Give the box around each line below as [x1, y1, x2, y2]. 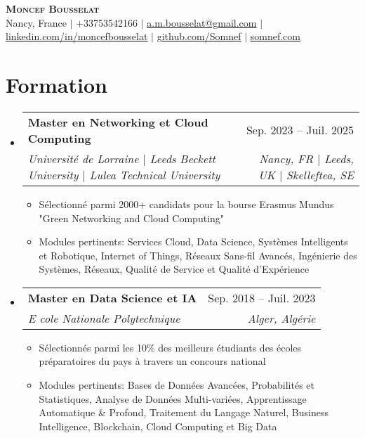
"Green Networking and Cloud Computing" [39, 210, 225, 225]
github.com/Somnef [157, 29, 241, 44]
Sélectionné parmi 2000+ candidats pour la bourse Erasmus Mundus [39, 196, 334, 211]
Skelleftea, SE [286, 166, 354, 183]
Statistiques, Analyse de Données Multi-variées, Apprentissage [39, 391, 307, 406]
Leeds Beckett [150, 150, 215, 167]
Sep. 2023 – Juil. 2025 [246, 122, 354, 139]
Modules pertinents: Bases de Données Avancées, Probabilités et [39, 378, 314, 392]
